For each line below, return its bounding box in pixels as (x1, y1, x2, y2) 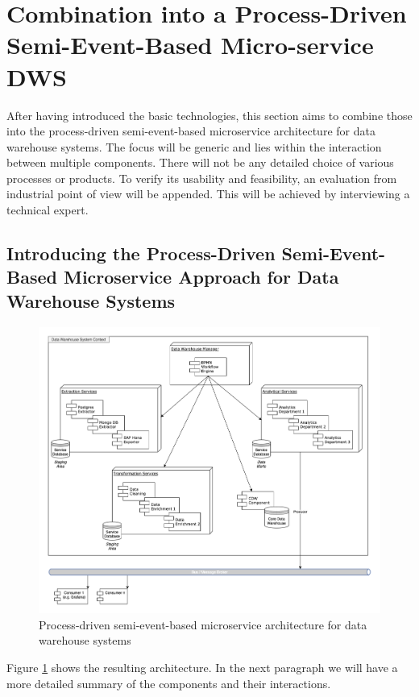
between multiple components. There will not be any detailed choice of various (6, 154, 394, 171)
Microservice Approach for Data (63, 264, 339, 289)
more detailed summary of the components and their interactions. (6, 674, 331, 691)
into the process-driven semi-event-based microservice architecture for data (6, 122, 375, 139)
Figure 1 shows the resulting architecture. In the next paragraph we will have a (6, 659, 398, 676)
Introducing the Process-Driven (6, 241, 276, 266)
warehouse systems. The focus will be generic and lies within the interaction (6, 138, 382, 155)
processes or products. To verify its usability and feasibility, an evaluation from (6, 169, 397, 186)
